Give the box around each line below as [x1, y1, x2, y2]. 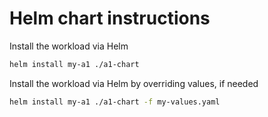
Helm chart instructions [9, 7, 211, 30]
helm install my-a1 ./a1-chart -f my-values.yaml [9, 97, 221, 107]
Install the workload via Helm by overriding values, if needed [9, 77, 259, 89]
